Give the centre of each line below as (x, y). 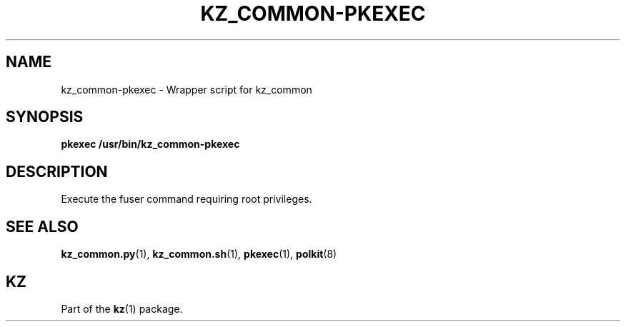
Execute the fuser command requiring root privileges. (187, 199)
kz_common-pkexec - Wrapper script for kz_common (187, 89)
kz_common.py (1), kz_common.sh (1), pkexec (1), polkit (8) (199, 254)
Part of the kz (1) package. (122, 308)
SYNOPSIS (45, 117)
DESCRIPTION (57, 171)
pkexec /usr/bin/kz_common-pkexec (150, 144)
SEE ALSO (42, 226)
